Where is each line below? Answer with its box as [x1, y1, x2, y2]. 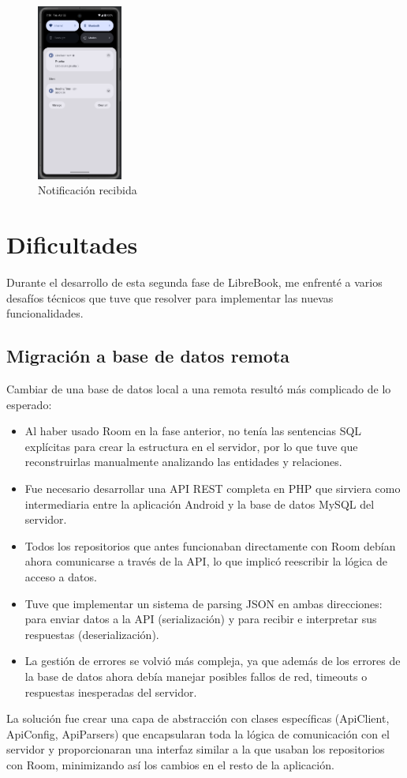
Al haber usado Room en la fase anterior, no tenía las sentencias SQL [24, 423, 362, 439]
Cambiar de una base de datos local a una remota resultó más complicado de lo [6, 381, 391, 397]
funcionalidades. [6, 305, 84, 321]
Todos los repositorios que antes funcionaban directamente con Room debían [24, 537, 396, 554]
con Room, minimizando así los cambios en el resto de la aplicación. [6, 756, 334, 772]
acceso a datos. [24, 569, 97, 584]
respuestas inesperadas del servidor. [24, 683, 197, 700]
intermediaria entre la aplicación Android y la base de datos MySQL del [24, 495, 375, 512]
